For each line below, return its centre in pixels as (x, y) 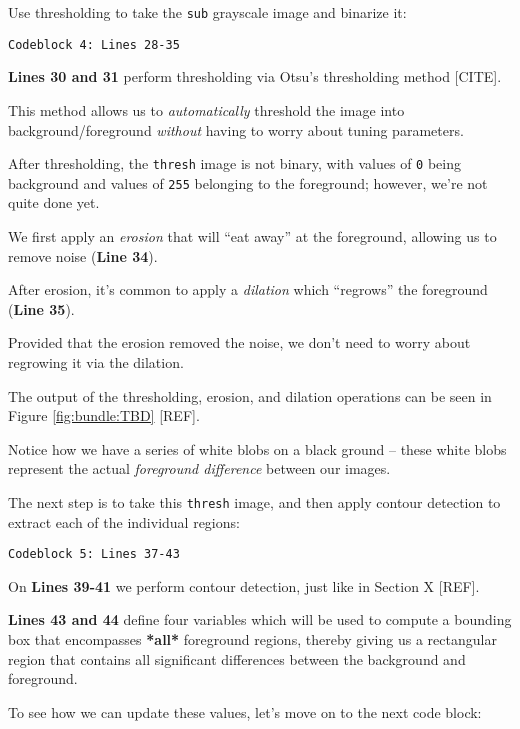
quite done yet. (54, 202)
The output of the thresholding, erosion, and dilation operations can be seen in (250, 395)
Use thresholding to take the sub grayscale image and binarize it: (207, 12)
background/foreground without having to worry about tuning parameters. (236, 129)
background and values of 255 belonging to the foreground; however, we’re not (248, 182)
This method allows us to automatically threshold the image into (206, 109)
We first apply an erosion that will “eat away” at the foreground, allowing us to (252, 236)
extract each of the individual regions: (124, 521)
